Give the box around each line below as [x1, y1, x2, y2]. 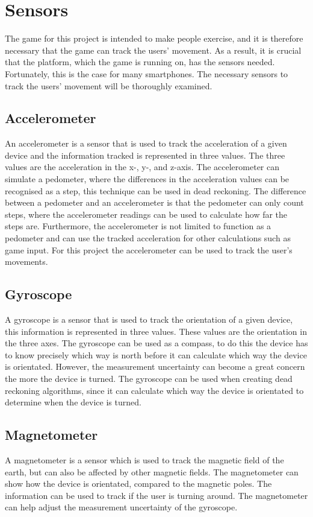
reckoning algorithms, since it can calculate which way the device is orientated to [5, 384, 304, 396]
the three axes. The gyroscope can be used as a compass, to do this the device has [5, 337, 308, 349]
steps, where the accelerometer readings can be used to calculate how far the [5, 208, 288, 220]
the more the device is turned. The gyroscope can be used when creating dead [5, 372, 293, 384]
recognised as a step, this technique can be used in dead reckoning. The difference [5, 184, 306, 197]
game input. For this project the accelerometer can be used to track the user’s [5, 243, 293, 256]
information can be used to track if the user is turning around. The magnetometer [5, 489, 308, 501]
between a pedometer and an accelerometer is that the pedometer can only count [5, 196, 304, 209]
